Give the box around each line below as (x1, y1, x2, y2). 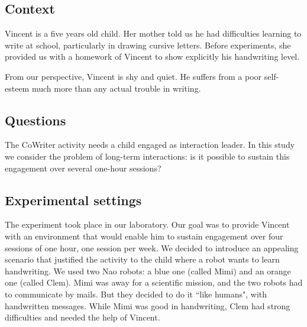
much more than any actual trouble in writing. (31, 82, 201, 94)
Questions (5, 111, 66, 129)
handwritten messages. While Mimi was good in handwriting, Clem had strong (5, 299, 290, 312)
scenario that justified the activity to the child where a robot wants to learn (5, 253, 280, 266)
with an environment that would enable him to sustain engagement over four (5, 229, 283, 242)
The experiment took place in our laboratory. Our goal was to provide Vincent (5, 218, 290, 231)
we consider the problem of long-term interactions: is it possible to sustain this (5, 150, 290, 162)
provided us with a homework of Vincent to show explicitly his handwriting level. (5, 50, 300, 63)
